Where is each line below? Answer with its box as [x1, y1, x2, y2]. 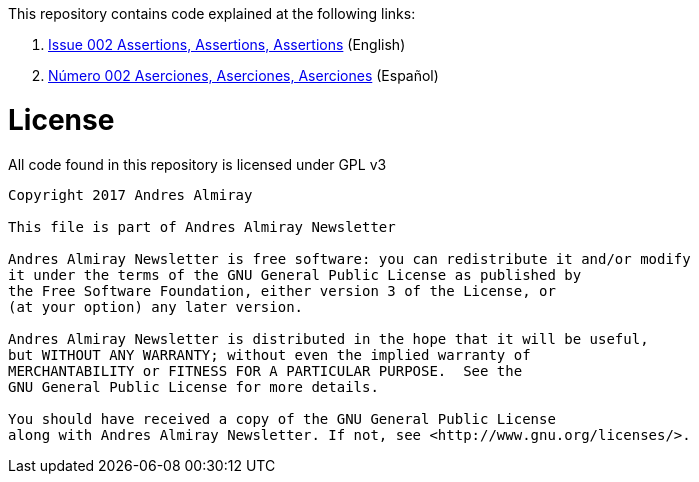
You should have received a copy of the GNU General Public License [8, 410, 556, 427]
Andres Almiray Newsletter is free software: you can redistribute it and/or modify [8, 250, 691, 267]
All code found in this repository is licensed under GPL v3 [8, 155, 387, 173]
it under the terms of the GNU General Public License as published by [8, 266, 582, 283]
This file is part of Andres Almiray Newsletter [8, 218, 396, 235]
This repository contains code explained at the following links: [8, 5, 416, 22]
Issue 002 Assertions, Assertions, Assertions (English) [48, 36, 406, 53]
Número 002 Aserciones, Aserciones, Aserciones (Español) [48, 67, 439, 84]
